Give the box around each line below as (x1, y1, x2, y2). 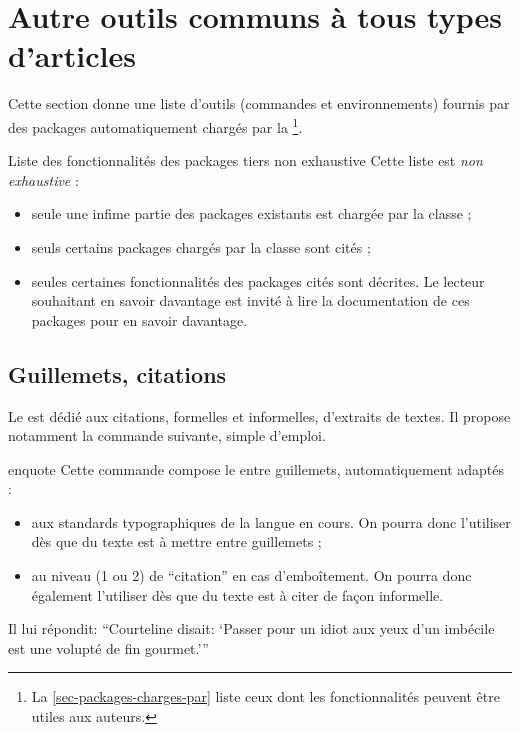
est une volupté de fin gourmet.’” (8, 637, 209, 658)
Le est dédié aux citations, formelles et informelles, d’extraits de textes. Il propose (8, 405, 511, 426)
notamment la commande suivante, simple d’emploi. (8, 425, 326, 446)
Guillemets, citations (8, 358, 227, 389)
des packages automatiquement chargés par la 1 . (8, 113, 303, 137)
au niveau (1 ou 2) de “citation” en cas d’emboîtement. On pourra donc (31, 565, 472, 586)
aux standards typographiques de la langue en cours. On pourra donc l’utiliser (31, 511, 511, 532)
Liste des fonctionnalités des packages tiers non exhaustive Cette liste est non (8, 150, 483, 171)
